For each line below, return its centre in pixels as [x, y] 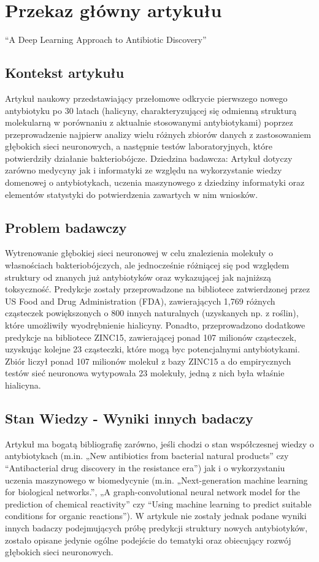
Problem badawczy [66, 227]
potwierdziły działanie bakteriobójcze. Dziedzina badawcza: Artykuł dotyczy [149, 158]
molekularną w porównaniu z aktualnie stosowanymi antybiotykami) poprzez [149, 122]
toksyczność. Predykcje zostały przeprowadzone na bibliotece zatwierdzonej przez [158, 289]
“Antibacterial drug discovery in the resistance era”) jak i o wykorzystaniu [145, 467]
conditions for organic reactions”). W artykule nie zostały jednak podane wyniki [156, 516]
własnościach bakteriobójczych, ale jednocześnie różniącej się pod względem [147, 265]
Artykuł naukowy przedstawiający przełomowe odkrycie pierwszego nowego [146, 98]
